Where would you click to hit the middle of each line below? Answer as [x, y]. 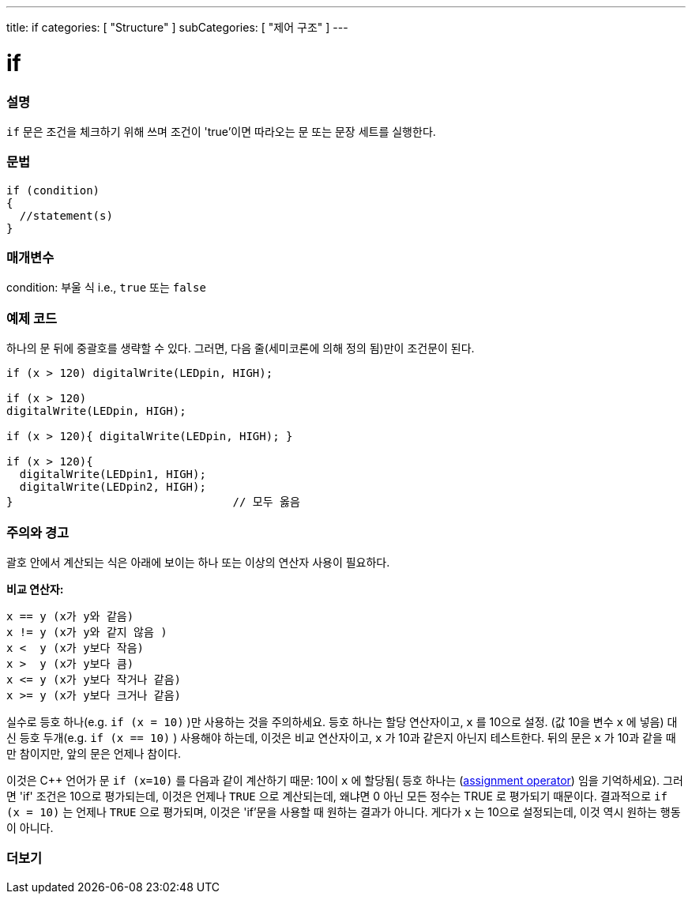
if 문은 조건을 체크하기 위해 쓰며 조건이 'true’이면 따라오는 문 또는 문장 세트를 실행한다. [221, 131]
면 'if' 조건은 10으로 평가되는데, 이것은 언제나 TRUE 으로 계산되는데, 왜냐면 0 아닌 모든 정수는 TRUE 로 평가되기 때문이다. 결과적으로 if [337, 796]
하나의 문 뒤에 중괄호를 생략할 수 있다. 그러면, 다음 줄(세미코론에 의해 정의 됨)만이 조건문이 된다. [241, 348]
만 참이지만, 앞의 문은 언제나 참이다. [94, 753]
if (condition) [53, 190]
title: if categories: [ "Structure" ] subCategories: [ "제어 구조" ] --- [177, 27]
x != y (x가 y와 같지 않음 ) [87, 632]
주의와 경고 [38, 532]
